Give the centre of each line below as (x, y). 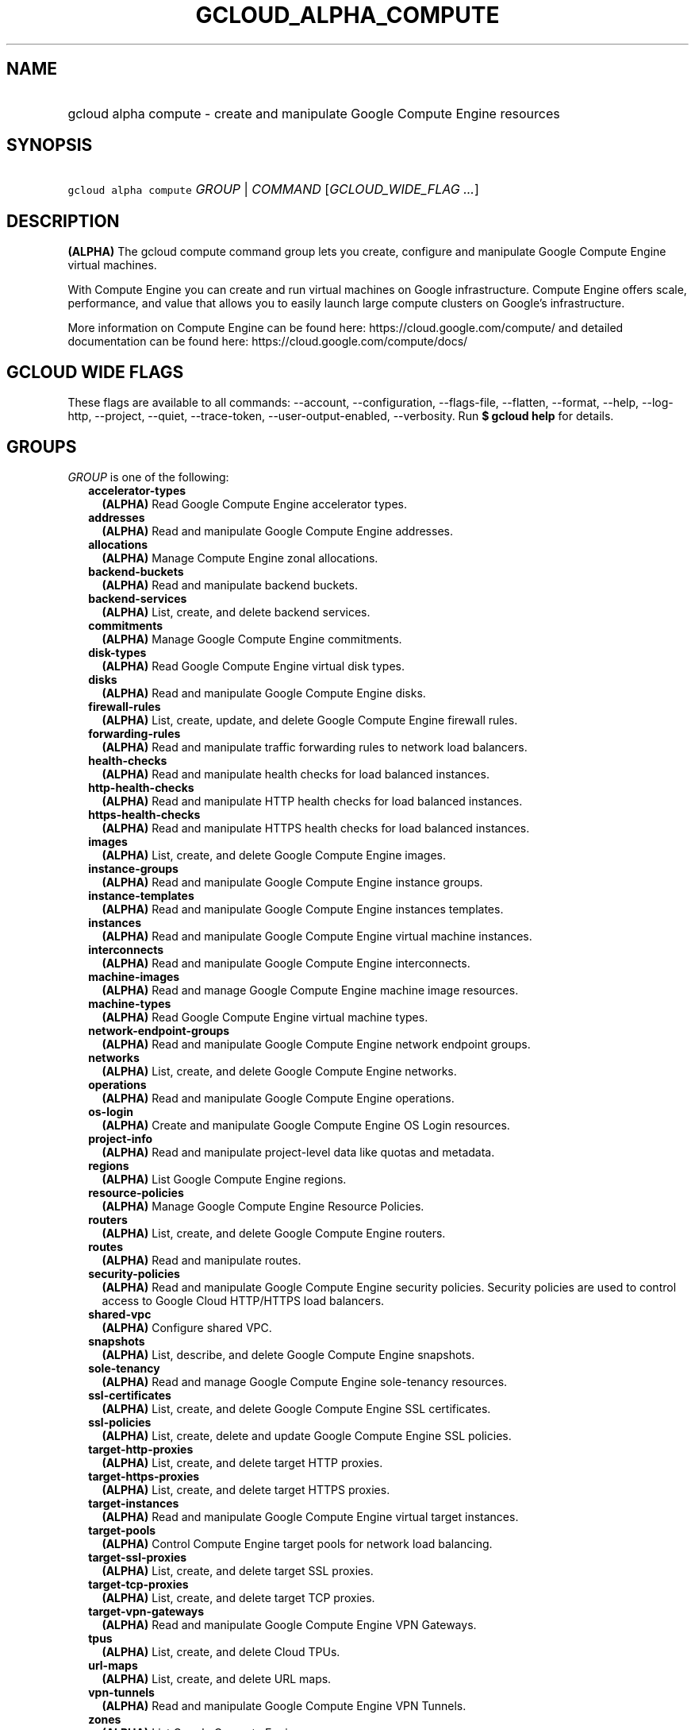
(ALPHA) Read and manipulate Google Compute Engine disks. (264, 693)
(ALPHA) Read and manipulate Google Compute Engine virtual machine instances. (317, 936)
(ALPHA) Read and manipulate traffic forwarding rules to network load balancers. (315, 747)
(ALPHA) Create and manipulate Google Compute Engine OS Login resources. (306, 1125)
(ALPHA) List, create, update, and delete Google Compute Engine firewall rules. (310, 720)
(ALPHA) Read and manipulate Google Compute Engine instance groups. (292, 882)
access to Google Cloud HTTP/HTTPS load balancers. (243, 1300)
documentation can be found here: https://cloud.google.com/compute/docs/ (268, 342)
